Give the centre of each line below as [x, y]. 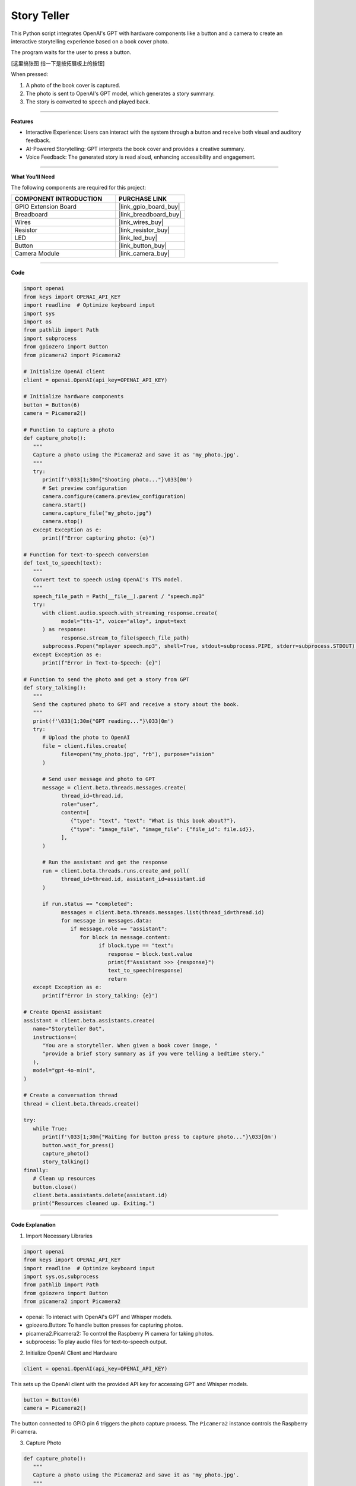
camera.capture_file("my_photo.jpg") [97, 513]
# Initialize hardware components [74, 396]
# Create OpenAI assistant [63, 1012]
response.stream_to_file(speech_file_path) [125, 638]
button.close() [55, 1187]
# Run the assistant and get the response [105, 862]
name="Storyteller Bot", [69, 1029]
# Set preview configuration [85, 488]
